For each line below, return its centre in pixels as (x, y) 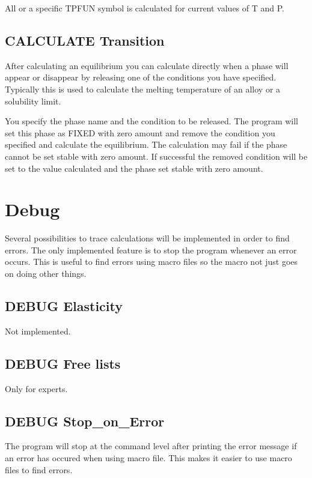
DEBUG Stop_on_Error (85, 421)
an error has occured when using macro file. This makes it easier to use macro (148, 458)
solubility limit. (33, 101)
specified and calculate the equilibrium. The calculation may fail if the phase (146, 144)
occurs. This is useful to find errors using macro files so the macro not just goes (151, 262)
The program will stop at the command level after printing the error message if (151, 446)
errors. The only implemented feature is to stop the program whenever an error (151, 250)
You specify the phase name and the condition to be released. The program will (152, 121)
